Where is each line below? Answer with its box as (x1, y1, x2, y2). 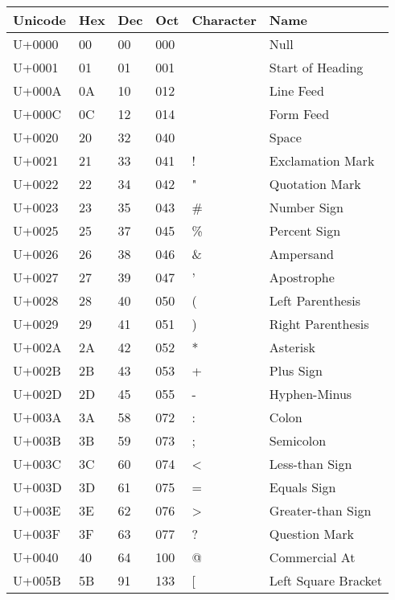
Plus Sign (269, 361, 323, 380)
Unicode (13, 10, 67, 29)
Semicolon (269, 431, 327, 450)
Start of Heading (269, 58, 364, 76)
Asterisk (269, 338, 315, 356)
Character (191, 10, 257, 29)
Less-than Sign (269, 454, 352, 473)
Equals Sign (269, 478, 336, 496)
